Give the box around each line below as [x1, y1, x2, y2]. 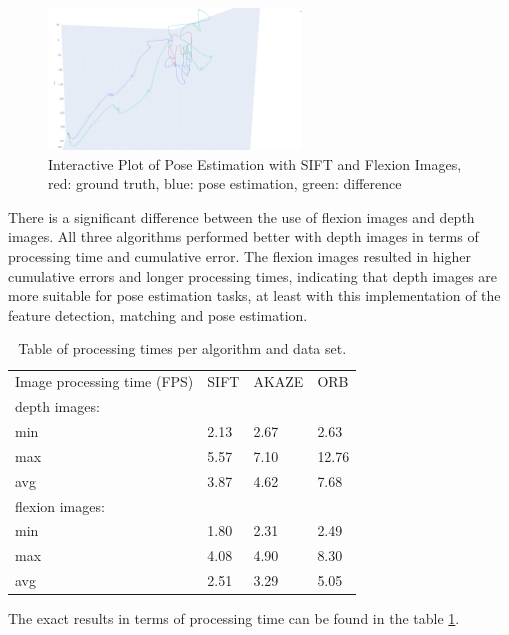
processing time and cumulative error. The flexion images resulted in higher [8, 246, 471, 267]
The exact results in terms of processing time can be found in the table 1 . [8, 608, 460, 629]
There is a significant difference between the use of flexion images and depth [8, 206, 475, 227]
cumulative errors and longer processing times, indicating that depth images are [8, 265, 498, 286]
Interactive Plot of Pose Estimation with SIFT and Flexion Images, [48, 153, 462, 174]
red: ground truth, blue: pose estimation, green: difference [48, 173, 402, 194]
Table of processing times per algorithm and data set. [18, 338, 347, 359]
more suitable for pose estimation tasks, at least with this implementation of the [8, 285, 501, 306]
